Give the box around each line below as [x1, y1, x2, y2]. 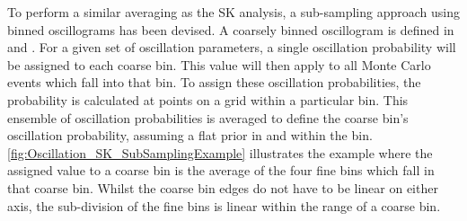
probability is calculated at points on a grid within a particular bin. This [7, 90, 409, 109]
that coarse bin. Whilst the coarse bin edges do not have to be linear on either [7, 178, 438, 197]
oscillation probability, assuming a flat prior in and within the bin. [7, 126, 373, 145]
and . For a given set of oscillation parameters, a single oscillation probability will [7, 38, 456, 57]
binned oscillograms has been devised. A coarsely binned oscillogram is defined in [7, 20, 454, 39]
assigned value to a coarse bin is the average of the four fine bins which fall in [7, 161, 435, 180]
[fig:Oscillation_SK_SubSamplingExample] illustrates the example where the [7, 143, 433, 162]
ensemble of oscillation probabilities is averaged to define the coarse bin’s [7, 108, 409, 127]
